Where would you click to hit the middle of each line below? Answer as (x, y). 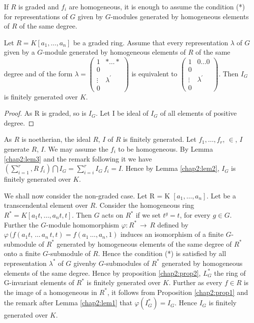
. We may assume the (76, 149)
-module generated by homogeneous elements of (114, 52)
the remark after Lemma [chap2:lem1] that (68, 303)
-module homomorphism (83, 224)
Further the (21, 224)
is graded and (39, 6)
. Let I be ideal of (122, 113)
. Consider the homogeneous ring (145, 205)
